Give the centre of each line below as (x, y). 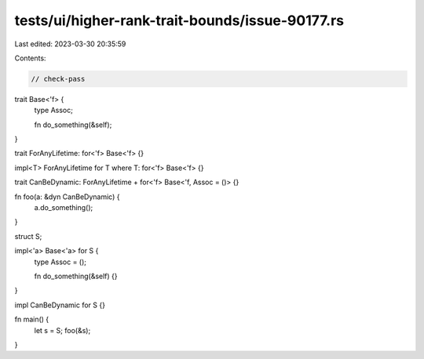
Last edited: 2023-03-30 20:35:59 (70, 44)
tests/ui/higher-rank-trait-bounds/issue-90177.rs (179, 20)
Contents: (30, 58)
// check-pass (58, 79)
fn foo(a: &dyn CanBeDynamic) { (67, 197)
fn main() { (32, 319)
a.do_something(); (64, 208)
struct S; (28, 236)
